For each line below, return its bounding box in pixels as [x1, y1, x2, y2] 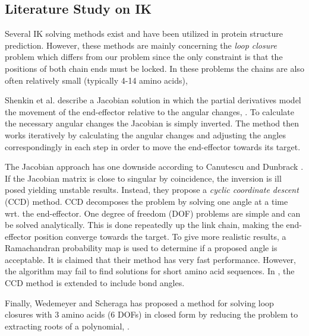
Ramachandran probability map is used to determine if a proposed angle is [5, 242, 278, 254]
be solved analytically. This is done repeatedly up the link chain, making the [5, 218, 283, 231]
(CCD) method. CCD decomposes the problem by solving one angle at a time [5, 195, 288, 207]
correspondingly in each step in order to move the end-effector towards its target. [5, 140, 301, 153]
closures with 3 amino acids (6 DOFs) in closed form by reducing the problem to [5, 308, 298, 321]
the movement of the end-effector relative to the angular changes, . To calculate [5, 105, 295, 118]
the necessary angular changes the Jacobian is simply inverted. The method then [5, 117, 299, 129]
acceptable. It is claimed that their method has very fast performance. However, [5, 253, 296, 265]
